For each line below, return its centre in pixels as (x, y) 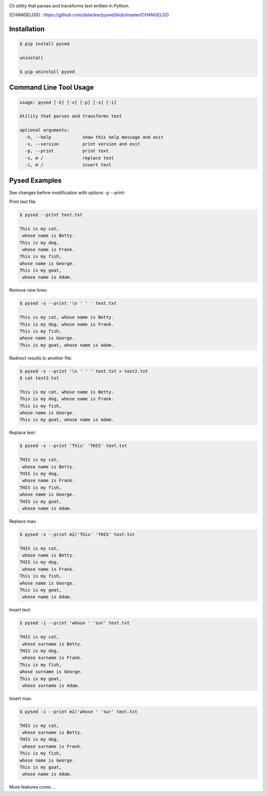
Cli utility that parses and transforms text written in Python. (69, 6)
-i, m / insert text (68, 165)
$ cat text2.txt (39, 378)
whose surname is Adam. (51, 686)
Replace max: (23, 521)
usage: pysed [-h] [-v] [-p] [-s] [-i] (68, 102)
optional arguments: (44, 130)
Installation (27, 29)
